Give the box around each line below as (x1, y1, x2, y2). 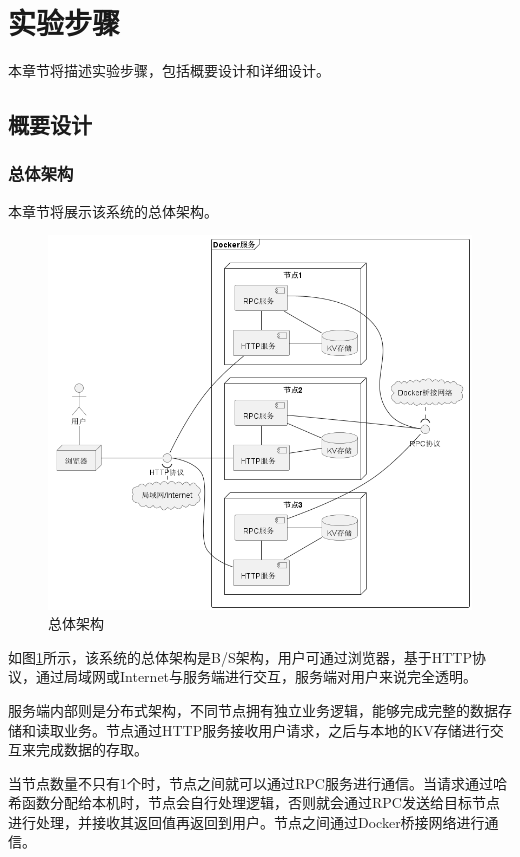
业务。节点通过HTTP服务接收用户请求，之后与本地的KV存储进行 (63, 719, 490, 740)
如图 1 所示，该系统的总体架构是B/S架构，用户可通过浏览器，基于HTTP (8, 646, 472, 667)
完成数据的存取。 (35, 739, 148, 760)
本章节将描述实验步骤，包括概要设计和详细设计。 (8, 60, 330, 81)
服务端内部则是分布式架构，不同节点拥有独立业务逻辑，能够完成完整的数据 (8, 699, 498, 720)
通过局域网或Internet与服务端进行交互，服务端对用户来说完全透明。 (35, 666, 478, 687)
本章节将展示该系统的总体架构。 (8, 200, 218, 221)
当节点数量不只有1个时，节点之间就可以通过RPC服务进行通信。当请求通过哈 (8, 772, 507, 793)
